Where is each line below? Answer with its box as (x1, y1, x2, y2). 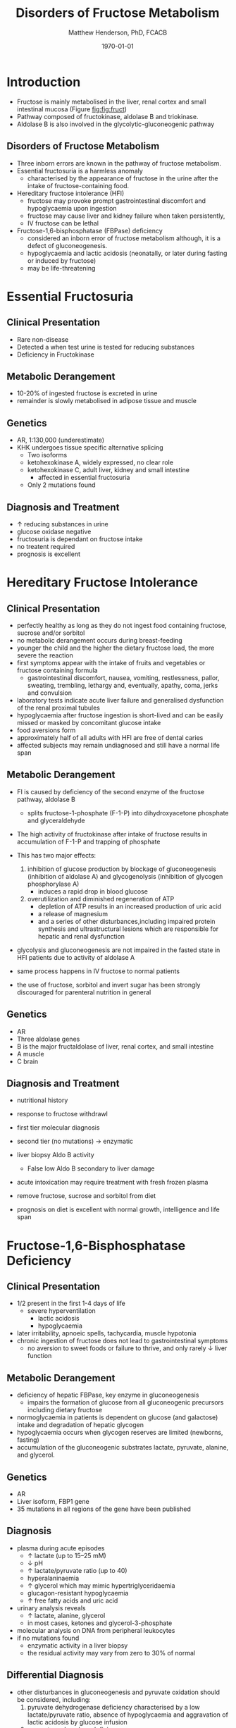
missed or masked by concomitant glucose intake (16, 718, 161, 727)
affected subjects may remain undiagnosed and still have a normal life (16, 741, 220, 749)
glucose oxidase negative (16, 527, 92, 536)
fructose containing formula (16, 666, 98, 674)
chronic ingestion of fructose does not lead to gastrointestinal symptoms (16, 1337, 228, 1345)
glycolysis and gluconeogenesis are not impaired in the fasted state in (16, 946, 221, 954)
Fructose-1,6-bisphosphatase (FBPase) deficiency (16, 226, 163, 235)
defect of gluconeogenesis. (27, 241, 108, 249)
